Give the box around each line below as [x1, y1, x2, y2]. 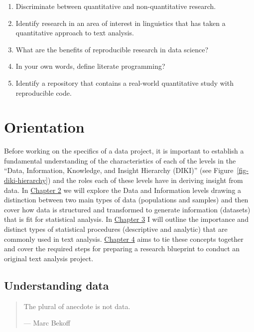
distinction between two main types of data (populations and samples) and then [4, 194, 249, 205]
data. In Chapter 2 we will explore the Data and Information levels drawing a [4, 184, 242, 195]
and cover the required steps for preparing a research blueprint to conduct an [4, 243, 240, 254]
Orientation [4, 117, 85, 137]
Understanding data [4, 277, 109, 293]
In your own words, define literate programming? [15, 61, 165, 71]
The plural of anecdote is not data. [23, 301, 130, 311]
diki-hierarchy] [4, 175, 48, 185]
